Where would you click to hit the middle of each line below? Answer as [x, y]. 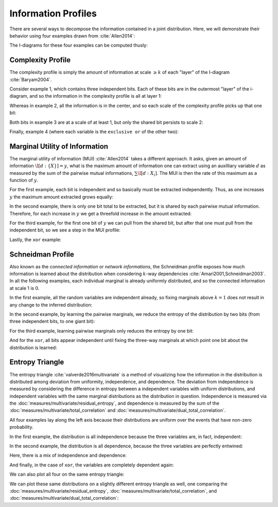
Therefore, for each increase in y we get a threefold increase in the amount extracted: [101, 213]
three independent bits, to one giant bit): [52, 321]
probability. [21, 427]
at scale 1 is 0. [24, 288]
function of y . [24, 180]
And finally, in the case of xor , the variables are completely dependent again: [92, 465]
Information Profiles [53, 13]
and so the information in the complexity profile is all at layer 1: [95, 96]
